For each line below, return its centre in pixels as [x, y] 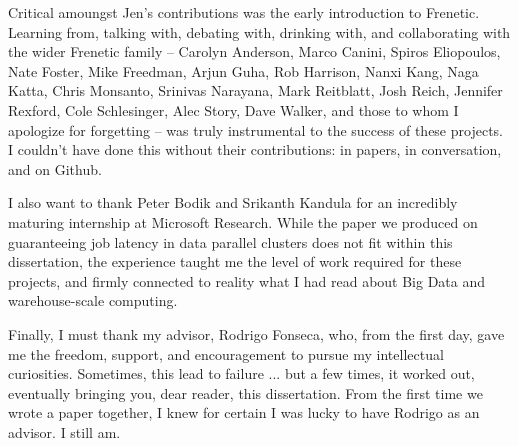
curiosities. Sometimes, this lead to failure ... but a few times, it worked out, [241, 373]
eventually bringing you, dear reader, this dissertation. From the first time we [245, 392]
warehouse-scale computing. [93, 300]
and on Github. [55, 168]
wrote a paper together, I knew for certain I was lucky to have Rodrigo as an [244, 412]
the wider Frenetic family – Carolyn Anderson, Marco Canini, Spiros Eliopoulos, [254, 51]
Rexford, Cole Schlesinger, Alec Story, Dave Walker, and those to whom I [233, 109]
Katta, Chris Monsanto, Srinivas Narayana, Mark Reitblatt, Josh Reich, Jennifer [255, 90]
